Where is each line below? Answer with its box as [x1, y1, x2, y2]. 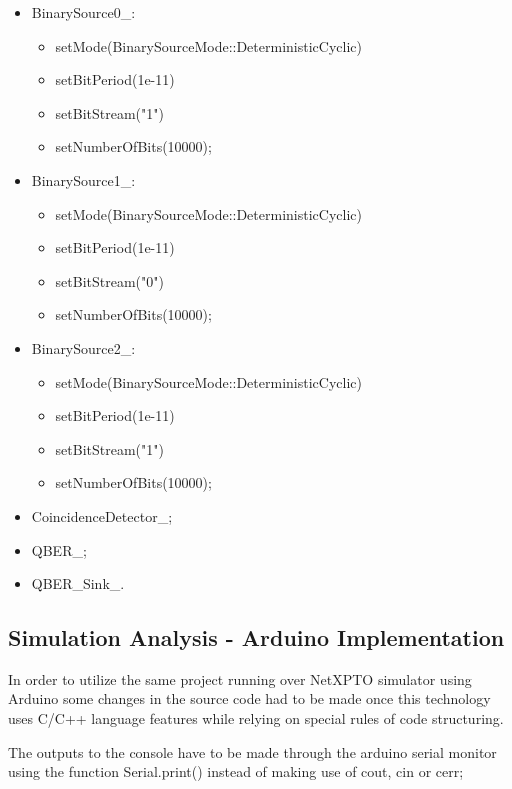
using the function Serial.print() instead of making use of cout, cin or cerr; [8, 761, 464, 782]
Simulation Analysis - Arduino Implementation [8, 622, 505, 653]
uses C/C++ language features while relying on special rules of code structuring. [8, 708, 504, 729]
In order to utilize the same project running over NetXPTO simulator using [8, 668, 472, 689]
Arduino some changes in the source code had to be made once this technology [8, 688, 491, 709]
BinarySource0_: [31, 2, 136, 22]
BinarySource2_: [31, 337, 136, 358]
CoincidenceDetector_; [31, 505, 173, 526]
